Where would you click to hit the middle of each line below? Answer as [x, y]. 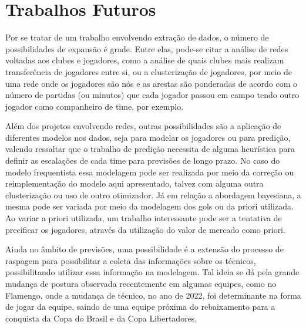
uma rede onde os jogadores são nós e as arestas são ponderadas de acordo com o [152, 83]
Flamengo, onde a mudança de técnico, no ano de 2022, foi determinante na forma [153, 295]
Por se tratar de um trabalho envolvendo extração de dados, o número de [137, 37]
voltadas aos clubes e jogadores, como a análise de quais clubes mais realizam [145, 60]
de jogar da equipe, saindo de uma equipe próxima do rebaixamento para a [140, 307]
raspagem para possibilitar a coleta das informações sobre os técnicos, [131, 260]
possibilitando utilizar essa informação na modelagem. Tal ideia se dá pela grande [152, 272]
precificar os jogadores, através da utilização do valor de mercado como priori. [145, 229]
